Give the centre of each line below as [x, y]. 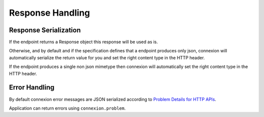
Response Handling [50, 13]
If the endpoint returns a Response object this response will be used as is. [84, 42]
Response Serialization [45, 30]
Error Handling [32, 87]
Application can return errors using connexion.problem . [67, 108]
